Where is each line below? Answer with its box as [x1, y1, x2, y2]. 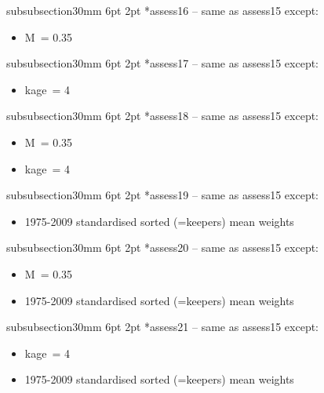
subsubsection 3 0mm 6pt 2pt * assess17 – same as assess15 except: [6, 55, 319, 71]
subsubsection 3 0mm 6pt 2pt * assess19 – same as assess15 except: [6, 187, 319, 203]
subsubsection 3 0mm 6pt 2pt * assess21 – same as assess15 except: [6, 318, 319, 335]
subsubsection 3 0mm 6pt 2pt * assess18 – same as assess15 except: [6, 107, 319, 124]
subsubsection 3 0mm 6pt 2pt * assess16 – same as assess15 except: [6, 2, 319, 18]
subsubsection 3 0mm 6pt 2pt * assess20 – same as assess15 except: [6, 239, 319, 256]
